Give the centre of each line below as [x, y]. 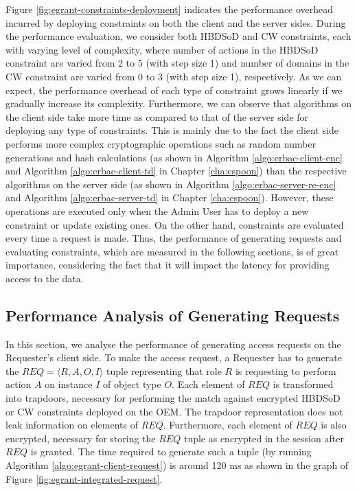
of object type [132, 384]
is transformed [303, 384]
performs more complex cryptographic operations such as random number [161, 143]
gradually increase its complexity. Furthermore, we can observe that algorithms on [178, 103]
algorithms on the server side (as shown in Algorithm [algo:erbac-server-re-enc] [171, 184]
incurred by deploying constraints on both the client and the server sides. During [176, 22]
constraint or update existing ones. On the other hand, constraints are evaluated [175, 224]
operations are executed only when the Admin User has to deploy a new [157, 210]
